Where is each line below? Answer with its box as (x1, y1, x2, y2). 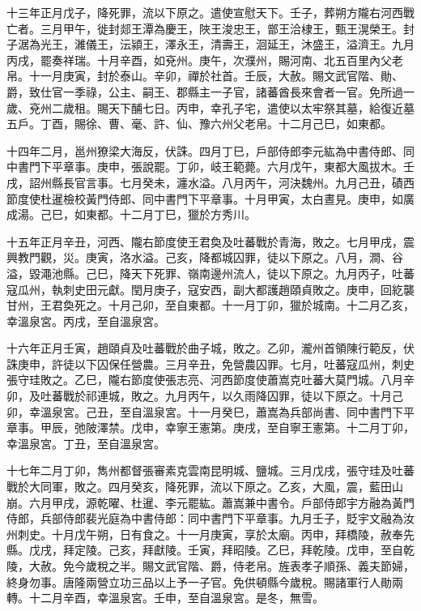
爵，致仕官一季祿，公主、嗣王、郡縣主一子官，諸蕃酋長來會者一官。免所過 (6, 83, 403, 100)
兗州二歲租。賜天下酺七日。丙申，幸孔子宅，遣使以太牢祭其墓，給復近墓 (28, 99, 415, 116)
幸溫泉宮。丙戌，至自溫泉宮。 (6, 312, 165, 329)
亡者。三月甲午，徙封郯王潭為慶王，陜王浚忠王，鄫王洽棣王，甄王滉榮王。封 (6, 19, 415, 36)
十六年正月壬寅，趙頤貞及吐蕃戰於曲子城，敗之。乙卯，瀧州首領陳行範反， (6, 340, 403, 357)
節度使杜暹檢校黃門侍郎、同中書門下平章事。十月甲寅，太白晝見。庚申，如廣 (6, 190, 415, 207)
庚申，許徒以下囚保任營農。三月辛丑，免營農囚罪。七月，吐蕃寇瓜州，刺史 (17, 355, 415, 372)
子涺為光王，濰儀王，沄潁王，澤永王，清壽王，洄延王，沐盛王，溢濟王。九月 (6, 36, 415, 53)
